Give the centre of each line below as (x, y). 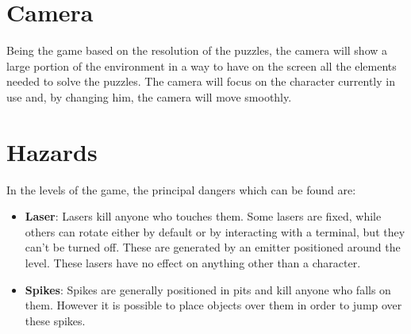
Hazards (52, 151)
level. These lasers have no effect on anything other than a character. (193, 263)
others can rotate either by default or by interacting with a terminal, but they (215, 231)
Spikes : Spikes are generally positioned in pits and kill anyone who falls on (208, 289)
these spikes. (55, 320)
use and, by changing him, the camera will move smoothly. (149, 96)
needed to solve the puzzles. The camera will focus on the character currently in (201, 81)
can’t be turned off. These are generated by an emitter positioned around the (213, 247)
